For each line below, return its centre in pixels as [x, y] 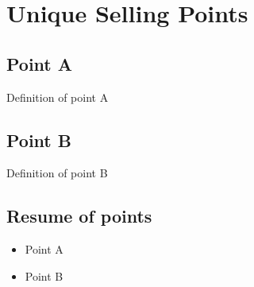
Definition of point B [57, 173]
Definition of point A [58, 97]
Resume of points [79, 216]
